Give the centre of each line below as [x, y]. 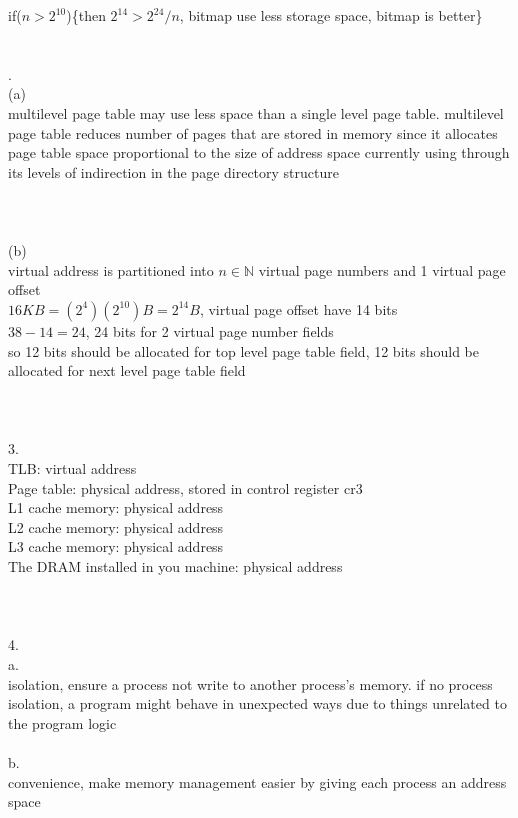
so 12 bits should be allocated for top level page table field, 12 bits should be [243, 350]
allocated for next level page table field [127, 370]
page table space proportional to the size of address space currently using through [259, 152]
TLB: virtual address [72, 468]
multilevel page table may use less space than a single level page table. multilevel [256, 112]
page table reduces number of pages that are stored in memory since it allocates [253, 132]
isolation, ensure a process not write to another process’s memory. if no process [250, 683]
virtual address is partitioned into [111, 269]
